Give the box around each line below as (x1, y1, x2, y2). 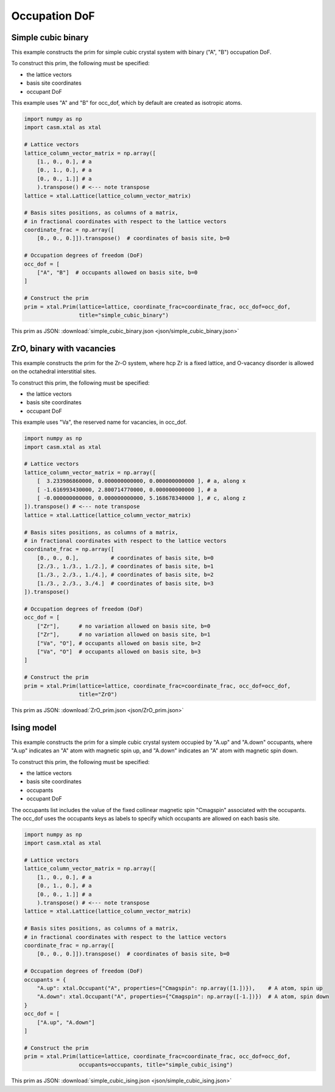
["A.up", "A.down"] (37, 1019, 96, 1026)
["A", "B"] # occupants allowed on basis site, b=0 (37, 269, 198, 276)
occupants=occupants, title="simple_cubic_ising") (78, 1062, 233, 1068)
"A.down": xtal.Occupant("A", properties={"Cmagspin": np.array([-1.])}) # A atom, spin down (37, 993, 330, 1000)
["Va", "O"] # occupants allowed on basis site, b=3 (37, 648, 201, 655)
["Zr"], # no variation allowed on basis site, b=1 (37, 631, 211, 638)
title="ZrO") (78, 691, 118, 698)
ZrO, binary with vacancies (11, 343, 116, 354)
